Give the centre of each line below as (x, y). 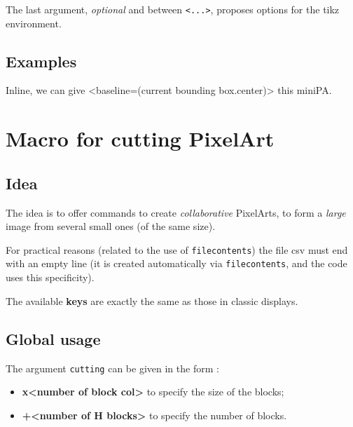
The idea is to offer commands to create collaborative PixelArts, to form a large (176, 212)
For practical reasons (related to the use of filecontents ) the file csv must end (177, 249)
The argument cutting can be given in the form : (112, 368)
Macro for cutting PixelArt (140, 138)
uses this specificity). (50, 277)
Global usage (53, 338)
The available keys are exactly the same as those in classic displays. (152, 300)
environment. (34, 23)
